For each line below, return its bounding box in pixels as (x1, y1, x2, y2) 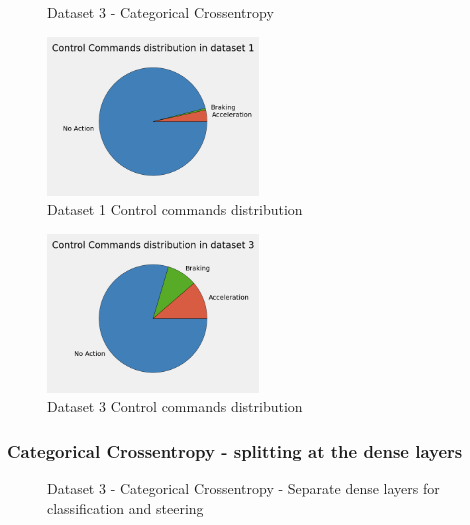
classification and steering (47, 497, 204, 518)
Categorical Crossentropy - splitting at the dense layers (7, 438, 463, 463)
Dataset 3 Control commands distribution (47, 396, 303, 417)
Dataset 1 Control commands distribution (47, 199, 303, 220)
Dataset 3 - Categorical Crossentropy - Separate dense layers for (47, 478, 440, 499)
